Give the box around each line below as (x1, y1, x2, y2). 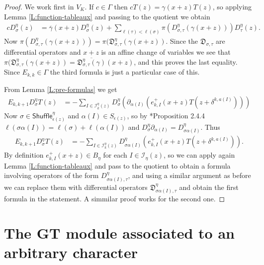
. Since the (166, 36, 198, 46)
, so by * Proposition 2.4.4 (127, 110, 205, 120)
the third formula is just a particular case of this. (50, 67, 200, 77)
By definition (4, 150, 44, 160)
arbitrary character (4, 242, 138, 263)
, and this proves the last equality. (134, 56, 238, 67)
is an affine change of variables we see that (101, 47, 231, 57)
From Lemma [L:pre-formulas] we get (4, 84, 117, 94)
